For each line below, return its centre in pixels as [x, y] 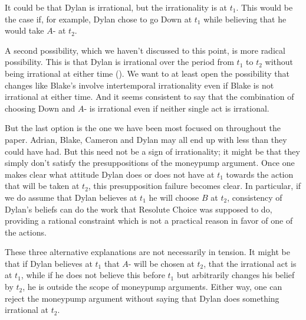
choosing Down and [40, 108]
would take [24, 30]
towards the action [260, 174]
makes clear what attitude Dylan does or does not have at [110, 174]
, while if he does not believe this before [93, 275]
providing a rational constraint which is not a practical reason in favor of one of [149, 221]
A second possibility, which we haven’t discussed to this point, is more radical [145, 50]
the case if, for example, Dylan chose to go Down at [98, 19]
